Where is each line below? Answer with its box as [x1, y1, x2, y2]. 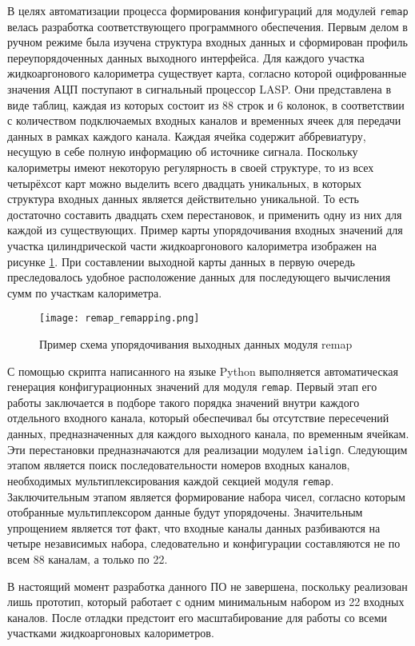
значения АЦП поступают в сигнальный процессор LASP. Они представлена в [7, 81, 392, 98]
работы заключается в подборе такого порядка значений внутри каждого [7, 393, 360, 410]
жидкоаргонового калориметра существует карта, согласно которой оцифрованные [7, 65, 407, 82]
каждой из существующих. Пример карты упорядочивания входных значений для [7, 221, 403, 238]
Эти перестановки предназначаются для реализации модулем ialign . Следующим [7, 441, 408, 457]
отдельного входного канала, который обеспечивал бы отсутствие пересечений [7, 409, 389, 426]
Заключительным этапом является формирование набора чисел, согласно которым [7, 488, 405, 504]
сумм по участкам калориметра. [7, 284, 162, 301]
